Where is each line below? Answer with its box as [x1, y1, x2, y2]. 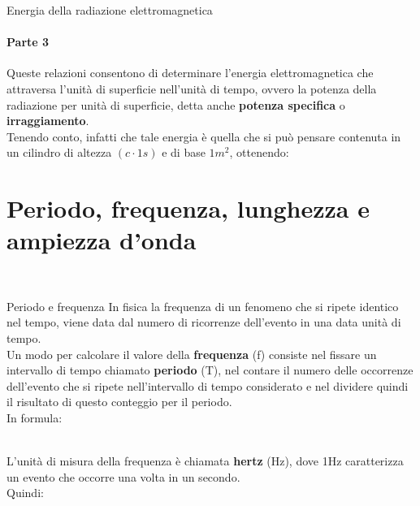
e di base [162, 144, 206, 161]
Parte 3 [6, 33, 50, 50]
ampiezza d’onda [6, 223, 197, 257]
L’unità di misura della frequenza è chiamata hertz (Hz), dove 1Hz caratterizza [6, 452, 404, 469]
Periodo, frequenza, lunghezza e [6, 192, 370, 225]
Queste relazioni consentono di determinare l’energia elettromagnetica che [6, 64, 374, 81]
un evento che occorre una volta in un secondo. [6, 468, 240, 485]
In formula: [6, 409, 63, 426]
